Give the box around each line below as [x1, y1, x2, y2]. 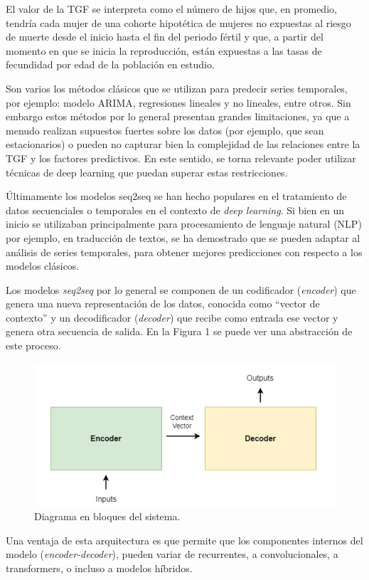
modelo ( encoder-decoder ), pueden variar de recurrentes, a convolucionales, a [6, 547, 338, 561]
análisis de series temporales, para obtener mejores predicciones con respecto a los [6, 244, 363, 259]
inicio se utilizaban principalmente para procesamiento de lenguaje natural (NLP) [6, 216, 362, 231]
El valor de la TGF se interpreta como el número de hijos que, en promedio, [6, 1, 337, 16]
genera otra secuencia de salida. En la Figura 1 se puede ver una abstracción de [6, 324, 353, 339]
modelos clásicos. [6, 258, 80, 273]
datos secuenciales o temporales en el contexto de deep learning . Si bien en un [6, 202, 345, 217]
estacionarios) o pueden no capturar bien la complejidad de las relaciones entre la [6, 137, 360, 152]
